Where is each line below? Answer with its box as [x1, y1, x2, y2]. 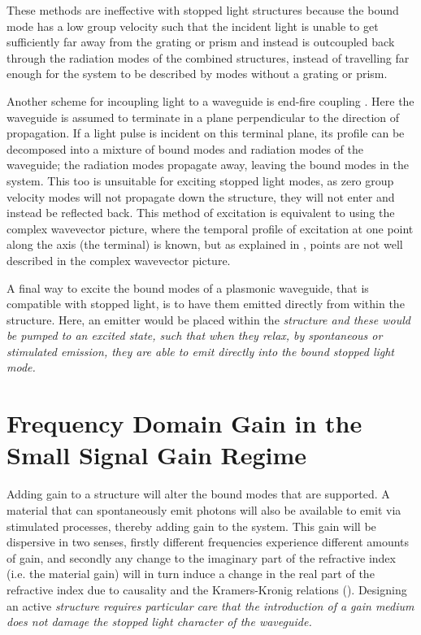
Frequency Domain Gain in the [7, 407, 362, 440]
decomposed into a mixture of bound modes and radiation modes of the [7, 140, 363, 157]
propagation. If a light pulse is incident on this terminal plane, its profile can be [7, 124, 405, 141]
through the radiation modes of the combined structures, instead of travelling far [7, 49, 410, 66]
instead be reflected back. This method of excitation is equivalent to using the [7, 204, 395, 221]
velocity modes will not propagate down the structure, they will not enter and [7, 188, 395, 205]
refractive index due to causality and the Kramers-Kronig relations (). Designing [7, 581, 407, 598]
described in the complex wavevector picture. [7, 251, 231, 268]
